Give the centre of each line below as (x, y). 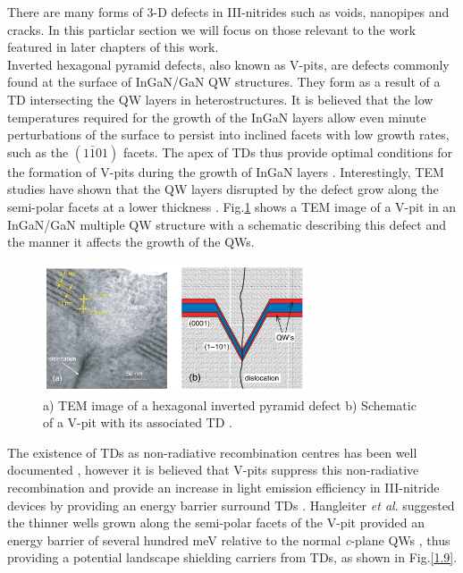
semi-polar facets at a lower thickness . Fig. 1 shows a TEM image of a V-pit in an (232, 206)
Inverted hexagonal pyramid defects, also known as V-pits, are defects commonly (228, 64)
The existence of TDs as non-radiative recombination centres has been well (212, 452)
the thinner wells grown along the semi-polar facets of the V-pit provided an (216, 522)
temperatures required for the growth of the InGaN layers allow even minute (217, 117)
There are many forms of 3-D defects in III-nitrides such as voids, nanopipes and (228, 12)
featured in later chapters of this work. (113, 47)
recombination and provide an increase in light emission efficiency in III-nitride (223, 487)
